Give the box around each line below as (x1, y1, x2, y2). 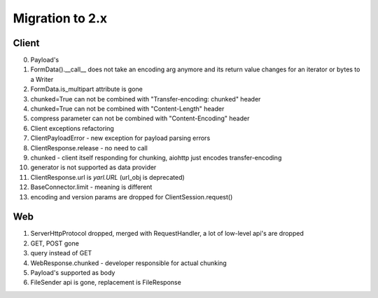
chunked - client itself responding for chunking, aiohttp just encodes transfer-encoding (30, 153, 282, 162)
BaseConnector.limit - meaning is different (30, 183, 153, 192)
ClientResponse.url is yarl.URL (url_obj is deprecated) (30, 173, 185, 181)
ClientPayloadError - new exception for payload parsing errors (30, 134, 211, 143)
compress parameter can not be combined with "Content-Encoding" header (30, 114, 250, 122)
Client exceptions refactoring (30, 124, 115, 132)
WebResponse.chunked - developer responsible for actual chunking (30, 259, 227, 267)
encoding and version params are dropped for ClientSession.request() (30, 192, 233, 201)
